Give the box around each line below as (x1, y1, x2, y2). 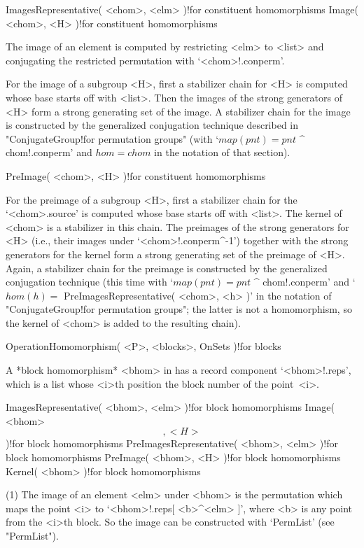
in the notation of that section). (154, 145, 290, 160)
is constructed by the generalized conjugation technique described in (6, 118, 299, 132)
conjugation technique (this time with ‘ (6, 274, 174, 289)
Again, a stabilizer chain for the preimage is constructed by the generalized (6, 260, 328, 275)
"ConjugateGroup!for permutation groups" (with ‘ (6, 131, 219, 146)
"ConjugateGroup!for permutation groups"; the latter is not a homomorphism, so (6, 302, 352, 316)
